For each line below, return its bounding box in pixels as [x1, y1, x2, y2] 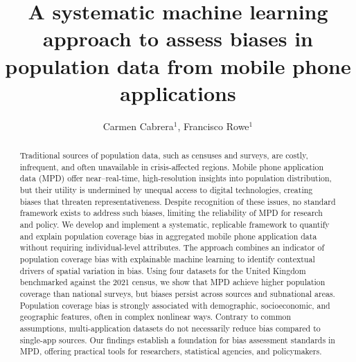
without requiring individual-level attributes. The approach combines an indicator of [19, 242, 325, 253]
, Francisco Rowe [177, 118, 249, 133]
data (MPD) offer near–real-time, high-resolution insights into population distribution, [19, 172, 332, 184]
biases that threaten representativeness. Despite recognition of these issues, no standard [19, 195, 336, 207]
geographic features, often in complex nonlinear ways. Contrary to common [19, 311, 292, 323]
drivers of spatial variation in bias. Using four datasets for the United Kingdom [19, 264, 306, 276]
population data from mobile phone [5, 51, 351, 80]
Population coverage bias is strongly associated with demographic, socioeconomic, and [19, 299, 330, 311]
